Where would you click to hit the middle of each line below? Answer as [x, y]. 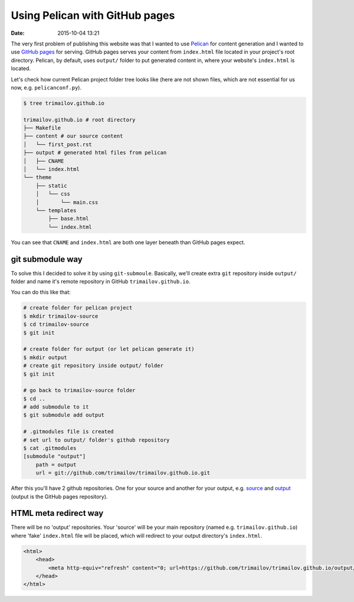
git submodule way [47, 259]
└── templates [56, 210]
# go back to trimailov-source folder [79, 390]
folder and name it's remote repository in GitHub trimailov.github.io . [101, 282]
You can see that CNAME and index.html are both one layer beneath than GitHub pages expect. [128, 242]
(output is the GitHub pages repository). [59, 496]
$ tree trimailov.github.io [64, 103]
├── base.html [68, 219]
